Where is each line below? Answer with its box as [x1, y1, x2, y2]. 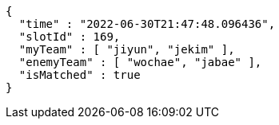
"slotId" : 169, [18, 30, 121, 43]
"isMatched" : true [18, 68, 141, 81]
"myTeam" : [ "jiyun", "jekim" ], [18, 43, 235, 56]
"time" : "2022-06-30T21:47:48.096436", [18, 18, 276, 30]
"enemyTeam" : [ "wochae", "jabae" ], [18, 56, 262, 68]
